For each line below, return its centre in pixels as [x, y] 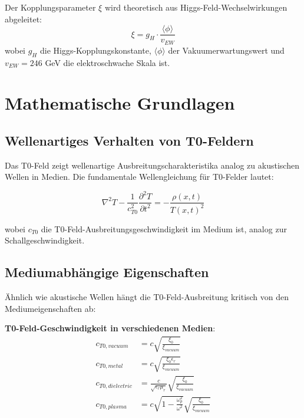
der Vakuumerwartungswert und [226, 50]
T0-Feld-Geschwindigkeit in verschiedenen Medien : [110, 328]
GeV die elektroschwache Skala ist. [108, 62]
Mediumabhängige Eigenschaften [107, 272]
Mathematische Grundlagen [120, 103]
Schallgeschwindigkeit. [45, 240]
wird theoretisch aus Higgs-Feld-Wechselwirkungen [196, 7]
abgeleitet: [23, 19]
